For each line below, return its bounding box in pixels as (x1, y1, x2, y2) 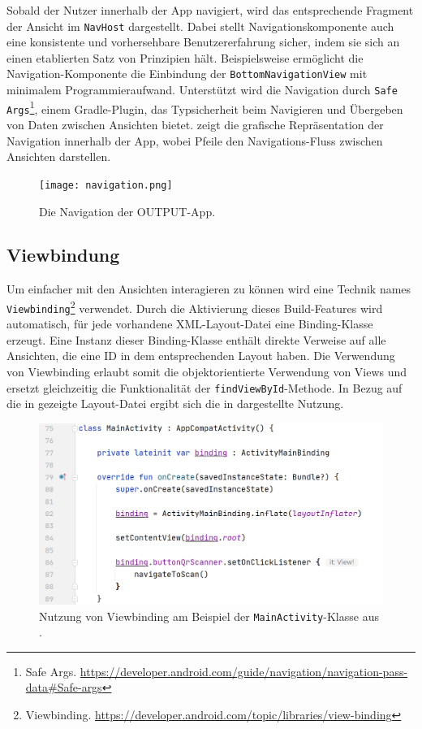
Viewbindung (6, 242, 120, 267)
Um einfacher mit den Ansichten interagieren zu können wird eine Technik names (6, 280, 411, 297)
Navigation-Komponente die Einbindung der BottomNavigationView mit (6, 65, 368, 82)
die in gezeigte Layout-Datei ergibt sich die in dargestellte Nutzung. (6, 395, 344, 412)
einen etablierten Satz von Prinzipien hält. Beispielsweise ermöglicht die (6, 49, 364, 66)
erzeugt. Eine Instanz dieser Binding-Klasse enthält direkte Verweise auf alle (6, 331, 386, 348)
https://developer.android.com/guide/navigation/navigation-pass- (80, 662, 408, 679)
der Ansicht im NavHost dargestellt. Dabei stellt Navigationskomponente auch (6, 17, 394, 34)
